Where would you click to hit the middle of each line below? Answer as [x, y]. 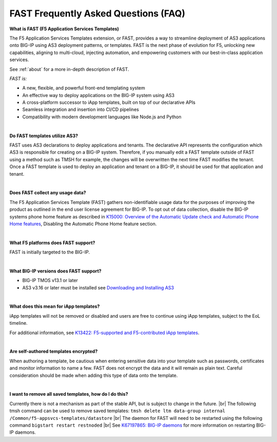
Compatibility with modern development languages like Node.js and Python [102, 117]
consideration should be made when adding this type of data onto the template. [94, 375]
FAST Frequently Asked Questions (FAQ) [97, 13]
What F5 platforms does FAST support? [52, 243]
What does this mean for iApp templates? [55, 306]
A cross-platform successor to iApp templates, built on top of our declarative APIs [109, 102]
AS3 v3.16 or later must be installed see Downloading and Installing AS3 [98, 287]
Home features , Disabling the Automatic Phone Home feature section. [83, 224]
